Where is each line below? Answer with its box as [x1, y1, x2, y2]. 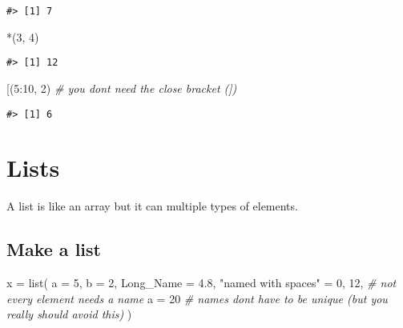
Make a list [6, 237, 101, 262]
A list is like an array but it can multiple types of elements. [6, 198, 298, 214]
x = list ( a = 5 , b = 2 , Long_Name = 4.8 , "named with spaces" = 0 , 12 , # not [6, 274, 397, 291]
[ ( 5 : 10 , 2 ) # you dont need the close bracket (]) [6, 79, 237, 96]
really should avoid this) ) [6, 306, 132, 322]
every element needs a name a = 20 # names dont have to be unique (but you [6, 290, 388, 306]
